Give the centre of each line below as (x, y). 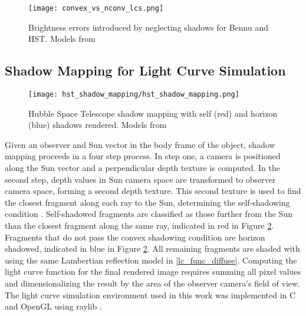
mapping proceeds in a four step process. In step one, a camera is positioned (143, 156)
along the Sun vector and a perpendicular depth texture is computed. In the (142, 168)
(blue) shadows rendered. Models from (98, 125)
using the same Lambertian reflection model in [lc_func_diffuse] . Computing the (151, 260)
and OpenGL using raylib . (53, 306)
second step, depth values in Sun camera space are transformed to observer (140, 179)
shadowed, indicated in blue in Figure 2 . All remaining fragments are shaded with (152, 248)
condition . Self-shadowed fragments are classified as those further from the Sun (149, 214)
